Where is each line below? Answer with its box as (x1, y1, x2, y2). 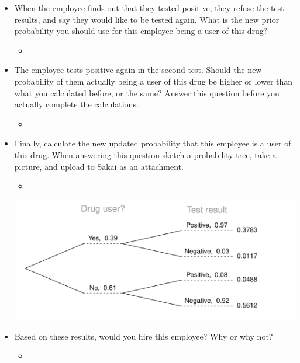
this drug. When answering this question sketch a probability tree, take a (14, 148, 277, 160)
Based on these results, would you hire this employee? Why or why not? (14, 330, 273, 342)
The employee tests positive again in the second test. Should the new (14, 64, 262, 76)
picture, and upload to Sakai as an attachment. (14, 160, 184, 172)
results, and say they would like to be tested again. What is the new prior (14, 13, 280, 25)
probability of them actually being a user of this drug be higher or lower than (14, 75, 293, 87)
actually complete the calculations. (14, 98, 139, 110)
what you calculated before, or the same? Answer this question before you (14, 86, 280, 99)
